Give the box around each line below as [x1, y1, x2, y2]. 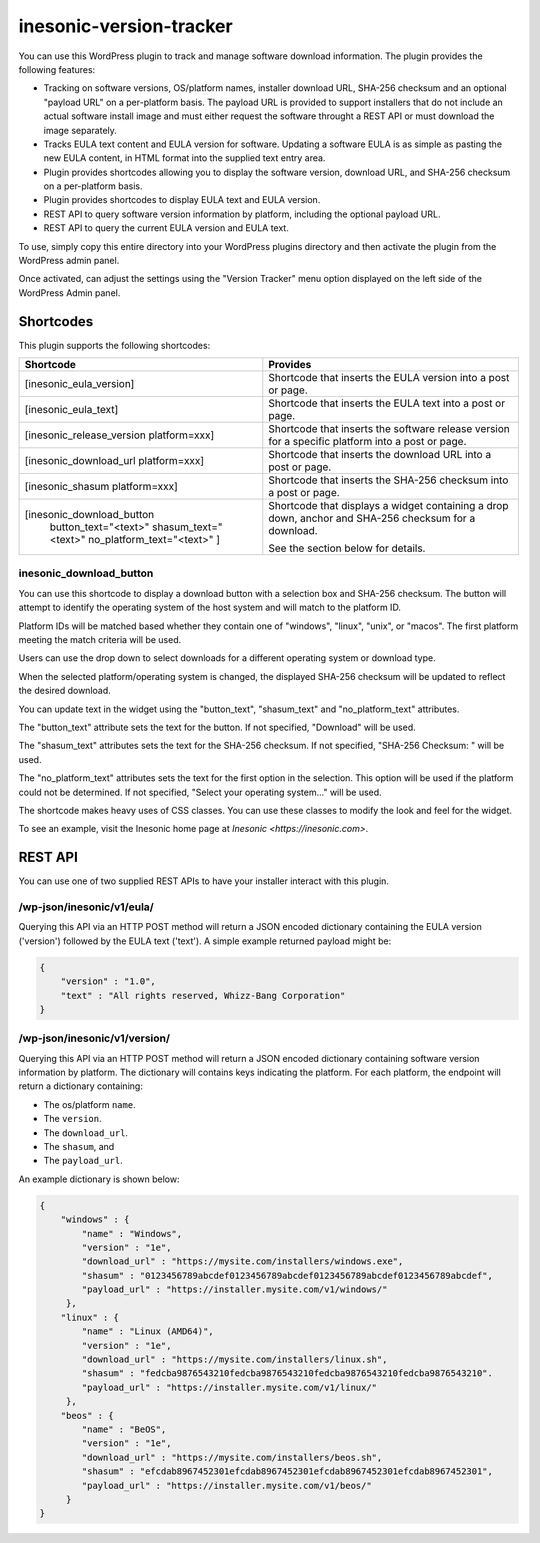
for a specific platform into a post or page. [268, 435, 467, 449]
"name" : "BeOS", [81, 1424, 167, 1435]
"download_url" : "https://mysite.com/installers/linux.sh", [81, 1354, 388, 1365]
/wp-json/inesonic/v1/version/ [18, 1031, 170, 1045]
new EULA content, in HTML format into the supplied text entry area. [43, 152, 326, 164]
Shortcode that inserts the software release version [268, 422, 510, 436]
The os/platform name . [43, 1098, 136, 1110]
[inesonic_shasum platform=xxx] [24, 480, 179, 494]
